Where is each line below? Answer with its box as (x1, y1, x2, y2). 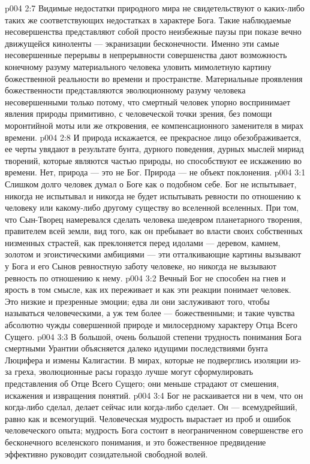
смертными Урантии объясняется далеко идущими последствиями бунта (5, 342, 268, 354)
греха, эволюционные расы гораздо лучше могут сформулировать (14, 365, 253, 378)
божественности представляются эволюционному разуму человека (5, 84, 246, 96)
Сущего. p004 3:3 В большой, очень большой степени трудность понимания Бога (5, 330, 302, 342)
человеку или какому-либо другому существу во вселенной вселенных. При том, (5, 201, 299, 214)
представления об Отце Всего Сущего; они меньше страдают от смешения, (5, 377, 279, 389)
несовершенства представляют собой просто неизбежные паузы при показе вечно (5, 25, 302, 38)
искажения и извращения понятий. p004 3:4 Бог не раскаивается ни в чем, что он (5, 389, 303, 401)
